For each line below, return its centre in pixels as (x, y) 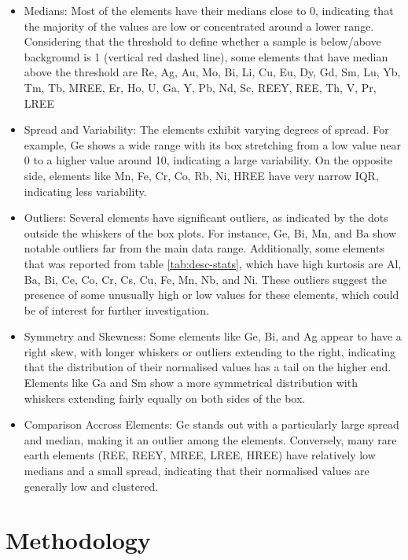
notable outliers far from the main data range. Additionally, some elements (204, 248)
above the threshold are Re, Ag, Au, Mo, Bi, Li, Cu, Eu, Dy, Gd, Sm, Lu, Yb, (212, 72)
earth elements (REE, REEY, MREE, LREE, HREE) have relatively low (200, 455)
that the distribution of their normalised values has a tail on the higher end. (208, 367)
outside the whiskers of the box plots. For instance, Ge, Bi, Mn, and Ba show (210, 232)
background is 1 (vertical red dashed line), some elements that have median (206, 56)
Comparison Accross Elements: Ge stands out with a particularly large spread (211, 424)
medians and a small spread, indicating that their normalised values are (197, 471)
